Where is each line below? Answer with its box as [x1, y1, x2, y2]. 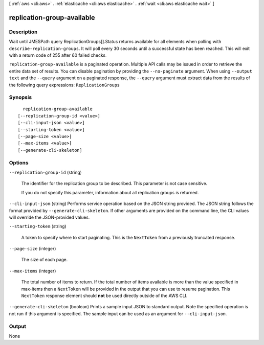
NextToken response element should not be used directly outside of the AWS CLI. [21, 293, 188, 299]
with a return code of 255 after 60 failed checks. [9, 52, 107, 58]
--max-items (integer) [9, 268, 56, 274]
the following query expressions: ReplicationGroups [9, 82, 120, 88]
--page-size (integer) [9, 246, 56, 252]
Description [9, 28, 38, 35]
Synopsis [9, 94, 32, 101]
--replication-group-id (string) [9, 169, 82, 175]
